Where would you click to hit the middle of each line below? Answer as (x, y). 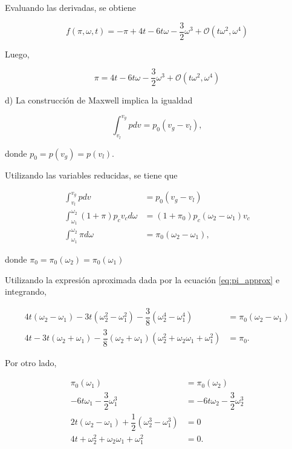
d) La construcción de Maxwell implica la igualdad (99, 100)
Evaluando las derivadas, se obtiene (70, 7)
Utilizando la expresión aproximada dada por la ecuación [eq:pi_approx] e (142, 279)
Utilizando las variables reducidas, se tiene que (91, 175)
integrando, (26, 291)
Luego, (17, 54)
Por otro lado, (31, 362)
